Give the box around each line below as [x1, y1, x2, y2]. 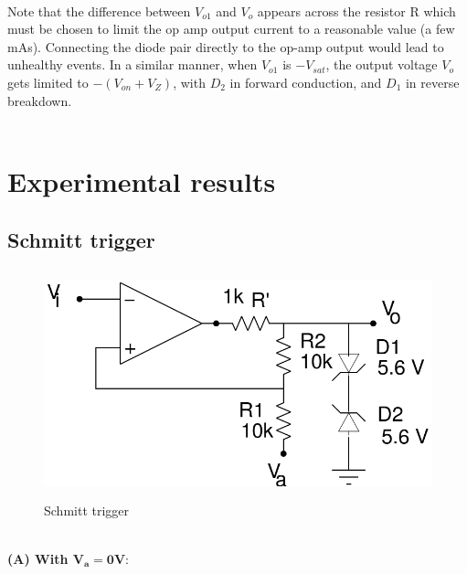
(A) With [7, 548, 69, 568]
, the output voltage [325, 55, 438, 74]
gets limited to [7, 72, 89, 91]
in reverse [405, 72, 460, 91]
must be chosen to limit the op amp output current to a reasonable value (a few [7, 19, 455, 38]
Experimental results [7, 162, 276, 199]
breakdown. [7, 90, 72, 110]
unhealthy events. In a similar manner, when [7, 55, 258, 74]
